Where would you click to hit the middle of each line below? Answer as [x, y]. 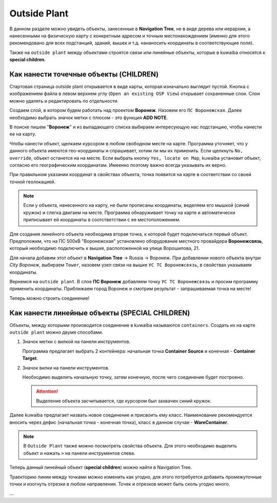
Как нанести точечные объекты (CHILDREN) [84, 74]
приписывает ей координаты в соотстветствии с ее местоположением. [102, 220]
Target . [30, 358]
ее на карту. [23, 134]
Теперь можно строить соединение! [50, 298]
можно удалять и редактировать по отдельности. [64, 101]
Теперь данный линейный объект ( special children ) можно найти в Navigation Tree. [101, 468]
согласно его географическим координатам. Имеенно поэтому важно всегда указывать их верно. [118, 165]
